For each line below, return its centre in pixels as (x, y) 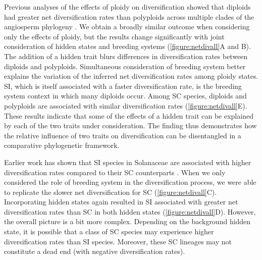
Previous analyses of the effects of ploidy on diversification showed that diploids (127, 7)
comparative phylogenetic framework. (62, 145)
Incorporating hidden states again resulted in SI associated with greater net (121, 202)
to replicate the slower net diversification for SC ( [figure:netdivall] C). (111, 192)
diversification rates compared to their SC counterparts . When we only (115, 172)
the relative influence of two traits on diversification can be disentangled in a (123, 135)
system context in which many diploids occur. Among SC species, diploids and (125, 96)
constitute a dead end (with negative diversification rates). (95, 251)
